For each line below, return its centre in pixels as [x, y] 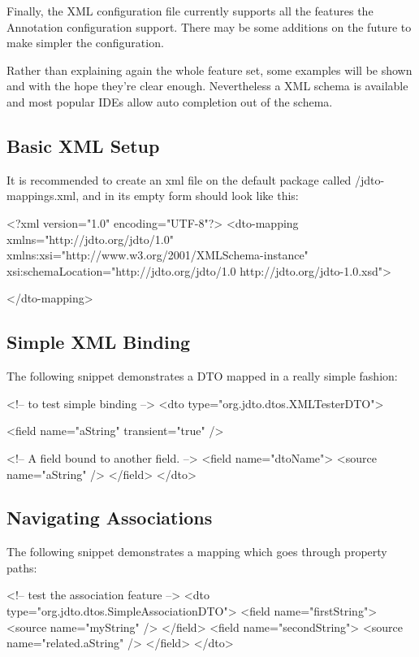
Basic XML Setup [83, 145]
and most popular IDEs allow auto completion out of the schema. [170, 101]
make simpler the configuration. [85, 43]
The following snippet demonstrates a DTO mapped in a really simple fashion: [202, 376]
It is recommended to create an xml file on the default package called [179, 179]
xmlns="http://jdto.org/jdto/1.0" [90, 239]
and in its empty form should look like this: [190, 196]
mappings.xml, [43, 196]
